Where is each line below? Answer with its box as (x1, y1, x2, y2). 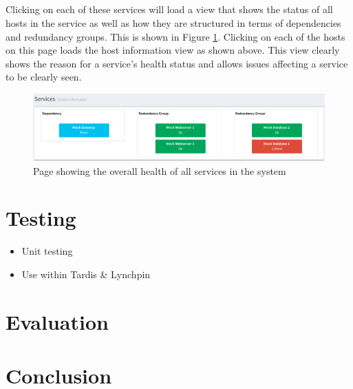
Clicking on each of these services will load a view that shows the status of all (6, 2, 333, 17)
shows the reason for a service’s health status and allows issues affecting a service (6, 56, 348, 70)
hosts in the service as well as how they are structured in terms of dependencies (6, 15, 341, 30)
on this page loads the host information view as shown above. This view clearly (6, 43, 340, 57)
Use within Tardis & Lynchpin (21, 266, 151, 281)
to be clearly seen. (6, 70, 82, 84)
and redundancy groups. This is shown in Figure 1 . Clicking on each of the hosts (6, 29, 345, 43)
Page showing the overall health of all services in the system (33, 163, 286, 178)
